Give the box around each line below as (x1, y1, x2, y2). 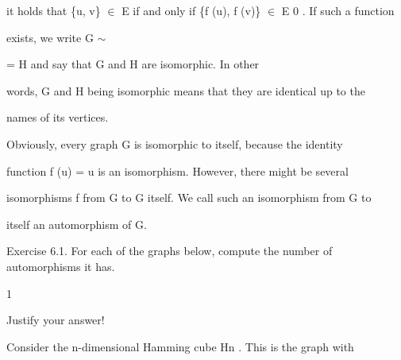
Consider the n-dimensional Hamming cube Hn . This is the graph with (6, 338, 354, 354)
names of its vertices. (6, 109, 109, 126)
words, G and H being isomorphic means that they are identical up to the (6, 82, 365, 99)
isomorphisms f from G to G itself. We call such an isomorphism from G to (6, 189, 372, 206)
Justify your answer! (6, 312, 105, 328)
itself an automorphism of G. (6, 215, 147, 232)
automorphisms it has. (6, 257, 115, 274)
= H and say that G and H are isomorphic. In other (6, 56, 260, 72)
